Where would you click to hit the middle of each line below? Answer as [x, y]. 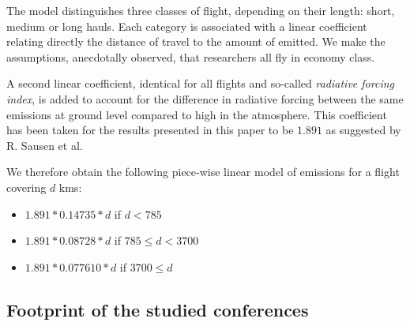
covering [26, 187]
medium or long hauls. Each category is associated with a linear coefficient [187, 26]
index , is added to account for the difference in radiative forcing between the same [205, 98]
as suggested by [363, 130]
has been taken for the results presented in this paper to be [150, 130]
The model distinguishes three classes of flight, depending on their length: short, [201, 10]
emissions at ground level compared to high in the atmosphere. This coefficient [197, 114]
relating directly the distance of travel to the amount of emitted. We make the [196, 41]
